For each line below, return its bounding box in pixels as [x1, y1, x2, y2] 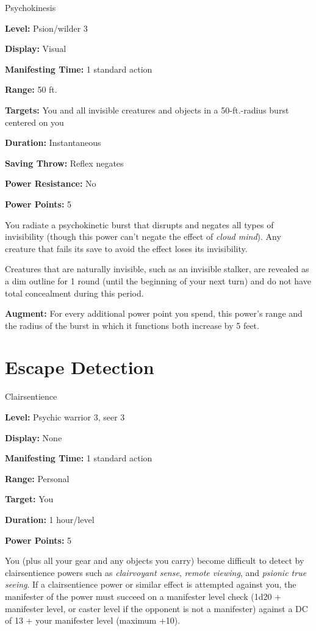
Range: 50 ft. [5, 83, 57, 96]
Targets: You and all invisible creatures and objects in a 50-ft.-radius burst [5, 103, 289, 116]
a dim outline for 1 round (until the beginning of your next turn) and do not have [5, 274, 311, 287]
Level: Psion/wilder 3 [5, 21, 88, 34]
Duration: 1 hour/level [5, 513, 95, 525]
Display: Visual [5, 42, 66, 55]
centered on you [5, 115, 64, 128]
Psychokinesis [5, 1, 56, 13]
